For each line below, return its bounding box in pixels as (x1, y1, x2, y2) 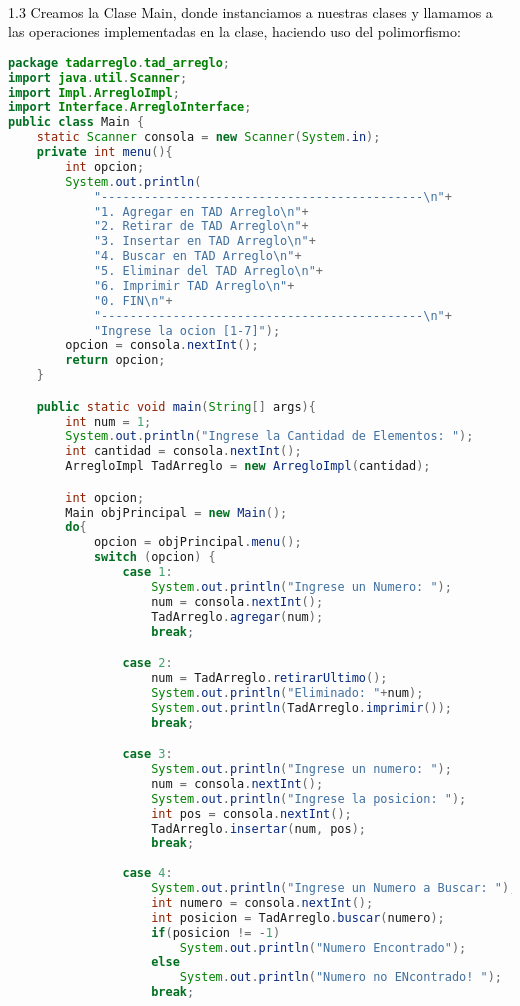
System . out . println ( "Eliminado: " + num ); (151, 685, 424, 700)
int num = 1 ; (65, 414, 152, 429)
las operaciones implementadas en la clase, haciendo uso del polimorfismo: (8, 21, 461, 42)
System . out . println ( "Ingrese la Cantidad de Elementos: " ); (65, 429, 474, 444)
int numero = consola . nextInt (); (151, 895, 374, 910)
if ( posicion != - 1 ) (151, 925, 281, 940)
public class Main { (8, 115, 145, 130)
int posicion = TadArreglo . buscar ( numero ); (151, 910, 445, 925)
